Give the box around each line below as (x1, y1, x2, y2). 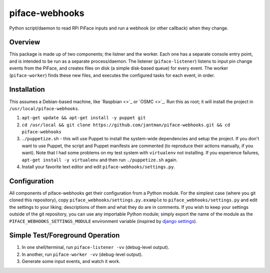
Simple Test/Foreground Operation (9, 231, 120, 240)
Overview (9, 38, 40, 47)
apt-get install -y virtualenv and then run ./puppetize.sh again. (21, 157, 177, 163)
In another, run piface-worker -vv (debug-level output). (21, 251, 143, 257)
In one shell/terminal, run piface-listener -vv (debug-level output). (21, 244, 169, 250)
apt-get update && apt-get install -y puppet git (21, 115, 146, 121)
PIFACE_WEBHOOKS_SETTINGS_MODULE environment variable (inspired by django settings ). (9, 218, 197, 224)
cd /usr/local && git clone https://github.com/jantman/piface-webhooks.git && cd (21, 122, 230, 128)
